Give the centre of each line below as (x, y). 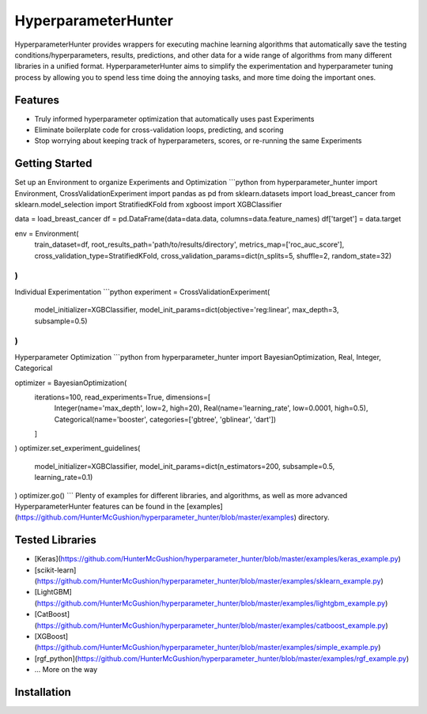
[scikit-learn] (55, 570)
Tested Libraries (55, 540)
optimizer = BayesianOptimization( (71, 383)
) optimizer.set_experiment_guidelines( (77, 448)
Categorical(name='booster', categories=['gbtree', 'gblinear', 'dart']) (165, 419)
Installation (43, 692)
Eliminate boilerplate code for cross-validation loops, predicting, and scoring (159, 130)
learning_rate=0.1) (64, 478)
